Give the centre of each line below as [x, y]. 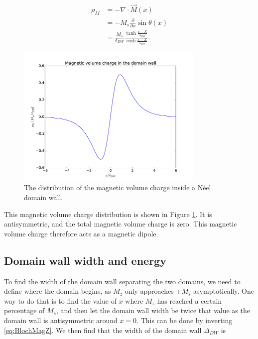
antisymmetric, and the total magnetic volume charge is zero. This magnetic [121, 224]
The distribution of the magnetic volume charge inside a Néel [118, 187]
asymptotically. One [224, 291]
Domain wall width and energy [85, 260]
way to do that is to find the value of [61, 300]
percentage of [24, 310]
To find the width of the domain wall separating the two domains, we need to [122, 281]
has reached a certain [190, 300]
